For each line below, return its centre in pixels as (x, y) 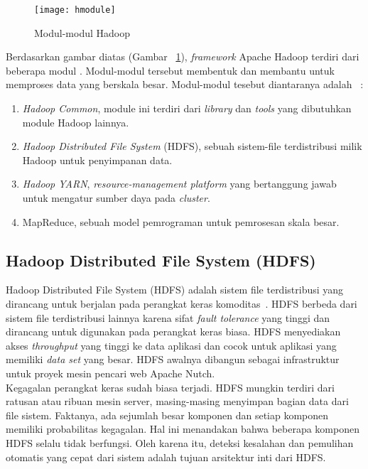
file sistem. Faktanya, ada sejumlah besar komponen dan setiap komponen (167, 415)
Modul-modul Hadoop (82, 32)
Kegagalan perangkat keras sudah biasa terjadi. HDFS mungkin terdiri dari (170, 387)
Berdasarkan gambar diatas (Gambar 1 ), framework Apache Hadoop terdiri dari (183, 56)
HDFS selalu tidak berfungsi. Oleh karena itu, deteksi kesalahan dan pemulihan (180, 442)
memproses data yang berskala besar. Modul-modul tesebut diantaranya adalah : (185, 84)
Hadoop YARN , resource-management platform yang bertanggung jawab (179, 184)
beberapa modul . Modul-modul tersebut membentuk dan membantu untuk (170, 70)
